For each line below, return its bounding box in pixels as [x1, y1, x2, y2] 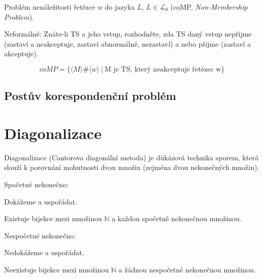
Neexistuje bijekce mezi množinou [4, 264, 109, 275]
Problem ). [4, 11, 35, 22]
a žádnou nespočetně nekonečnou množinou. [118, 264, 256, 275]
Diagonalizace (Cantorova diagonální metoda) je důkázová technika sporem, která [4, 152, 258, 162]
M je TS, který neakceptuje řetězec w [104, 65, 221, 73]
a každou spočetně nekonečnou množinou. [112, 213, 242, 224]
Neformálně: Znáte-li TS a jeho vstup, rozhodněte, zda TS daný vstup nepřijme [4, 28, 252, 39]
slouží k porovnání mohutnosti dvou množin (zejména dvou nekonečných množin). [4, 162, 259, 172]
